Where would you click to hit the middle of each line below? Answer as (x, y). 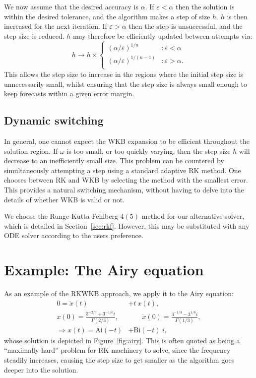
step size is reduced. (34, 35)
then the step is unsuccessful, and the (186, 26)
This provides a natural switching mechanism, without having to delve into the (124, 189)
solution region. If (31, 151)
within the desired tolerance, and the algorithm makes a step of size (107, 16)
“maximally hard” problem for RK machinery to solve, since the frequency (117, 350)
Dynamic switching (54, 120)
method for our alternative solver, (193, 216)
